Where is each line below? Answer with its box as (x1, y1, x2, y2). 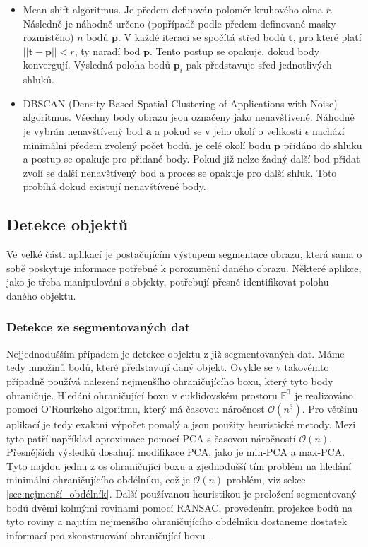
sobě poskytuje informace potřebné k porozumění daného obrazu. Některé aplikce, (6, 260, 362, 275)
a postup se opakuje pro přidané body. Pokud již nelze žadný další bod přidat (23, 151, 360, 166)
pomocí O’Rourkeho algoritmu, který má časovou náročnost (6, 401, 265, 416)
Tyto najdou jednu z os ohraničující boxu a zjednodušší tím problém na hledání (6, 458, 352, 473)
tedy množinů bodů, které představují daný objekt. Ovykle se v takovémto (6, 360, 329, 375)
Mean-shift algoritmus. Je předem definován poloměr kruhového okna (23, 2, 323, 16)
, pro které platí (292, 30, 362, 45)
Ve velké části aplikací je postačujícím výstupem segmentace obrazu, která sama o (6, 247, 362, 261)
